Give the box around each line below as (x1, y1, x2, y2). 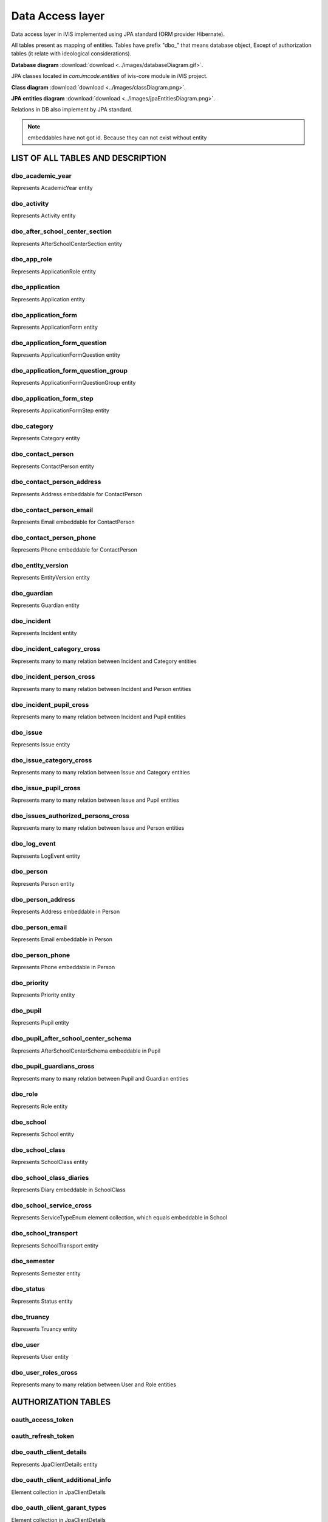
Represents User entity (11, 1353, 69, 1361)
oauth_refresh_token (11, 1431, 75, 1440)
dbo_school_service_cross (11, 1201, 92, 1210)
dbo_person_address (11, 895, 75, 903)
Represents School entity (11, 1131, 74, 1138)
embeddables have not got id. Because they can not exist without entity (27, 134, 207, 141)
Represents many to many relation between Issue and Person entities (11, 824, 185, 832)
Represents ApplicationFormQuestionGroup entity (11, 379, 136, 387)
